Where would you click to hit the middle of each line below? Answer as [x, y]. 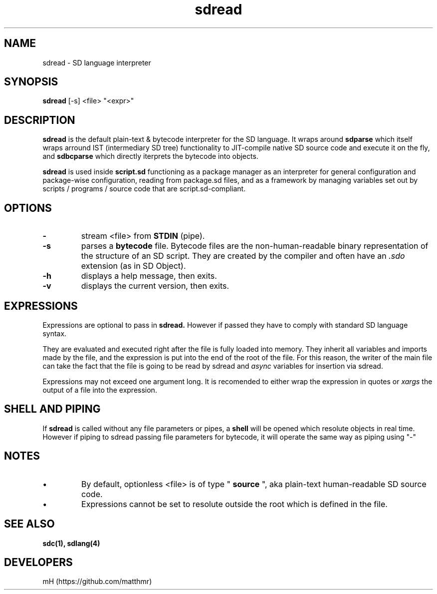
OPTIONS [28, 208]
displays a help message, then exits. [149, 276]
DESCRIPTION [40, 120]
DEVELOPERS [38, 562]
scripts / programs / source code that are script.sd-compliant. [144, 189]
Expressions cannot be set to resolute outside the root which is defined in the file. [234, 504]
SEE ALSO [29, 524]
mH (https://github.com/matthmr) [97, 582]
